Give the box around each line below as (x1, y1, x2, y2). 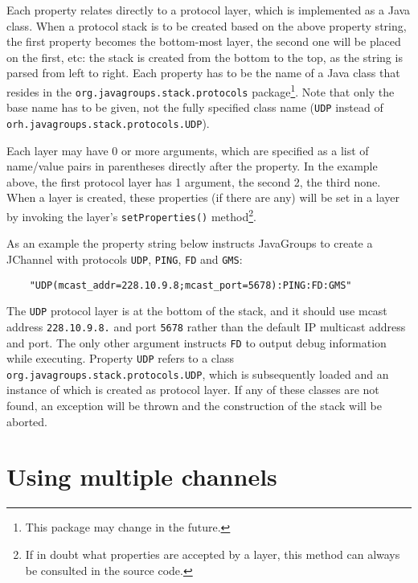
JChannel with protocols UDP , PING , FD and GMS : (6, 250, 243, 267)
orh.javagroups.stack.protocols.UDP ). (6, 114, 210, 131)
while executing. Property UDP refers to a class (6, 350, 235, 367)
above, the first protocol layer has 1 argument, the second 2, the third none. (6, 173, 381, 190)
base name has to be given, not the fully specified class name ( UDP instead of (6, 99, 383, 116)
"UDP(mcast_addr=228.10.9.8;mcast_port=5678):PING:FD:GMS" (29, 279, 352, 291)
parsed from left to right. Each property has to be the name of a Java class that (6, 64, 400, 81)
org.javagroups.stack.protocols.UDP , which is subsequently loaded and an (6, 365, 389, 382)
